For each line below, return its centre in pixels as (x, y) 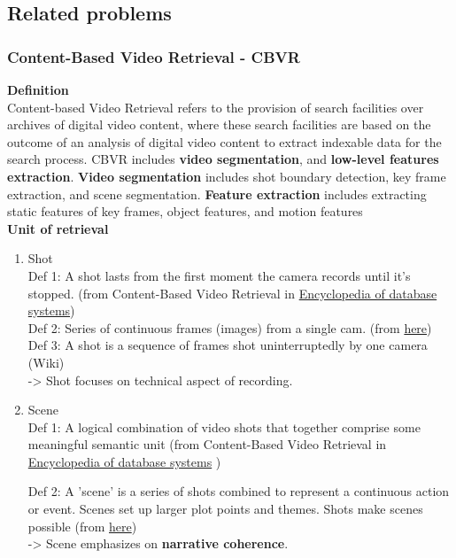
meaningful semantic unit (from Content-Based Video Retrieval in (207, 444)
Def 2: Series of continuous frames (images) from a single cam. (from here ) (230, 327)
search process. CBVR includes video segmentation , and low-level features (223, 159)
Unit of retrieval (58, 228)
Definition (38, 89)
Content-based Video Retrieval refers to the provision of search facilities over (216, 107)
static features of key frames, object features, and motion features (185, 211)
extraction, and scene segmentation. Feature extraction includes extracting (217, 194)
